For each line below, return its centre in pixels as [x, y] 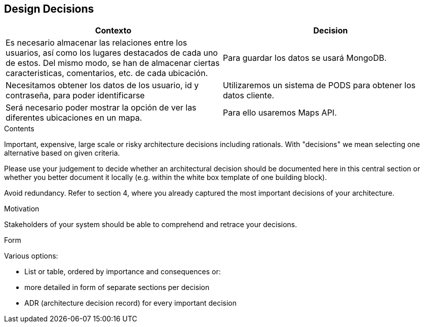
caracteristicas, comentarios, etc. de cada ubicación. [107, 73]
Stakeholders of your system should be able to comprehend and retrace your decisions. [151, 225]
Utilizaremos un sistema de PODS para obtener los [319, 85]
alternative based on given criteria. [62, 153]
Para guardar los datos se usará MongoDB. [305, 58]
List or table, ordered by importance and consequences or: [123, 272]
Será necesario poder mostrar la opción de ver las [101, 108]
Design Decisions [49, 9]
